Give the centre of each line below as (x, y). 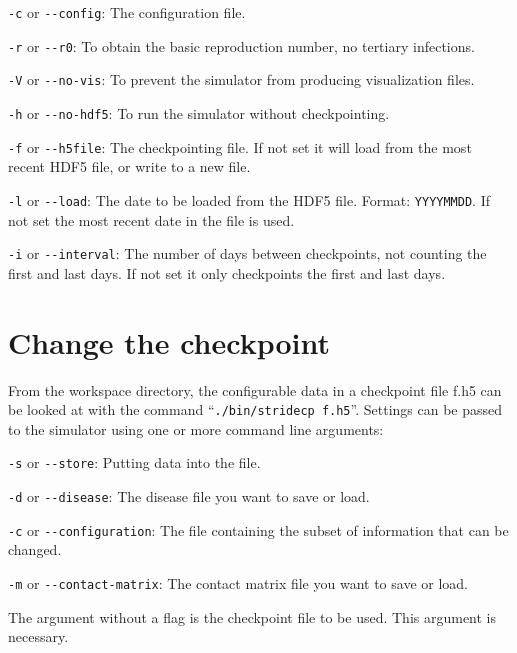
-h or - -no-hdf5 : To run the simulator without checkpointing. (199, 112)
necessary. (38, 636)
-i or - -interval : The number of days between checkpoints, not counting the (247, 253)
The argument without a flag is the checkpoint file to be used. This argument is (252, 616)
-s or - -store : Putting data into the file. (134, 462)
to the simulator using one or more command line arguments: (196, 428)
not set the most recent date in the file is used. (151, 219)
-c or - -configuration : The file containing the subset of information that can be (258, 529)
